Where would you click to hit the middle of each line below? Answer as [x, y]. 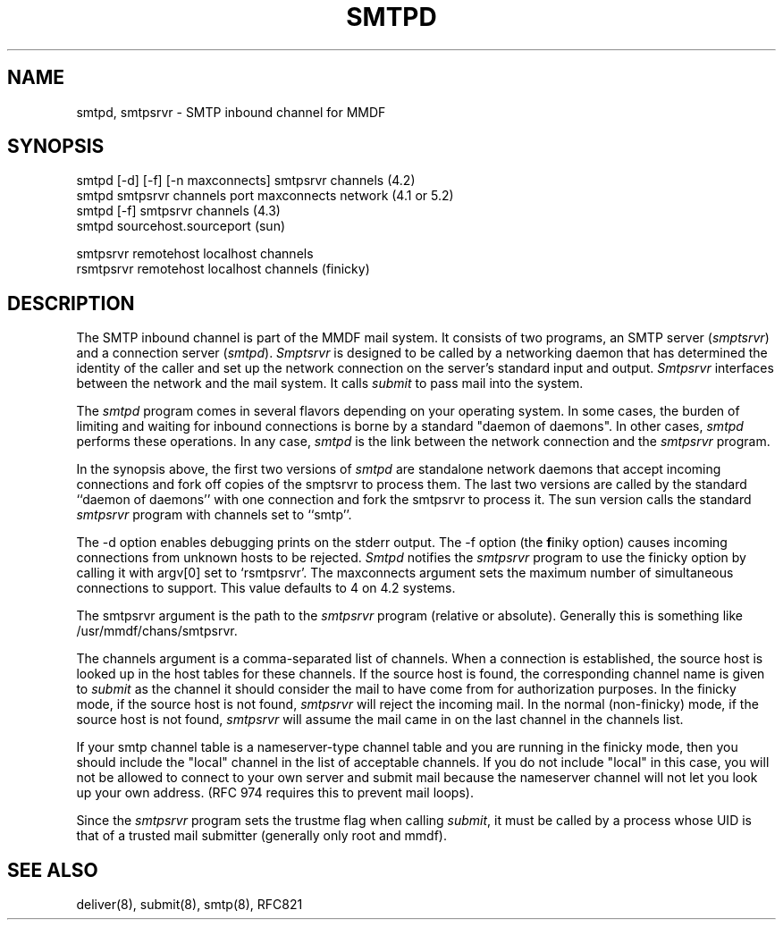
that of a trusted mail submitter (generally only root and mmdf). [261, 836]
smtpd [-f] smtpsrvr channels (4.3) [178, 211]
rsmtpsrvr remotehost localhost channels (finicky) [223, 269]
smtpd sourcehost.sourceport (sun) [181, 226]
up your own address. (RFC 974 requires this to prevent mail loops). [275, 793]
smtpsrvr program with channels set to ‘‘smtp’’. [214, 515]
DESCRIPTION [71, 303]
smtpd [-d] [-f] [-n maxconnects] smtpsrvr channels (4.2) [246, 181]
